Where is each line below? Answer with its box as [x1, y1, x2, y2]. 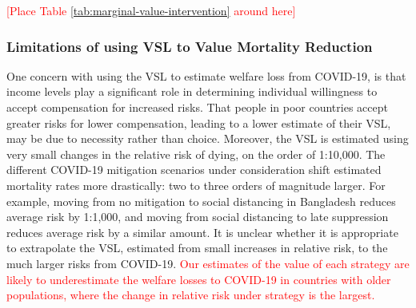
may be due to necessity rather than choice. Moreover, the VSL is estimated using [6, 130, 409, 147]
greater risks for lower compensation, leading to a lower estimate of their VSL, [6, 114, 391, 131]
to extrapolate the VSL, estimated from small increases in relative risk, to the [6, 239, 388, 256]
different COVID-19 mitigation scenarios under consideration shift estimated [6, 161, 382, 178]
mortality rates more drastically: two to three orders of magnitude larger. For [6, 176, 386, 193]
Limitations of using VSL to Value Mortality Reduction [6, 36, 373, 56]
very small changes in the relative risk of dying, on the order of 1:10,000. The [6, 145, 386, 162]
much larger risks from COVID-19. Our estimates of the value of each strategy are [6, 255, 410, 271]
